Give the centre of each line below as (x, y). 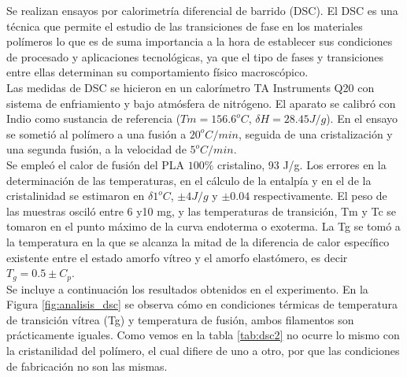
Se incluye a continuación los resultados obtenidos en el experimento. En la (187, 288)
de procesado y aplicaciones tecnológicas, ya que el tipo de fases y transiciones (195, 56)
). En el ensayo (362, 118)
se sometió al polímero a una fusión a (96, 133)
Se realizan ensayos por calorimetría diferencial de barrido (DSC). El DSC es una (202, 10)
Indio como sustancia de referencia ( (94, 118)
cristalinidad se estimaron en (76, 196)
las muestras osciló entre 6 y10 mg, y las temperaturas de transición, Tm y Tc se (201, 211)
